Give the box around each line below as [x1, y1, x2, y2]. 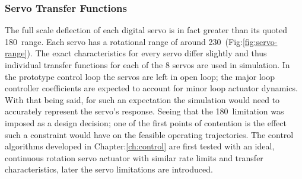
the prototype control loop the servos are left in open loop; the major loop [5, 70, 275, 82]
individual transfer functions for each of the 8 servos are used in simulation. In [5, 59, 290, 71]
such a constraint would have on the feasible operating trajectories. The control [5, 128, 294, 140]
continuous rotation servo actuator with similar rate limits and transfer [5, 151, 263, 164]
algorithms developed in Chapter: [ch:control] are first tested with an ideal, [5, 140, 275, 152]
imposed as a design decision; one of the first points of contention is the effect [5, 116, 287, 129]
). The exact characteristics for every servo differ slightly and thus [27, 47, 267, 59]
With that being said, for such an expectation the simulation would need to [5, 93, 280, 106]
